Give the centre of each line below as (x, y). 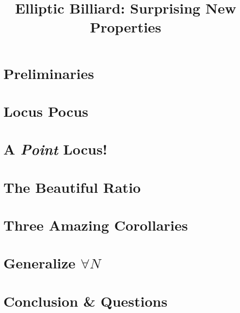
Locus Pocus (46, 111)
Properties (126, 27)
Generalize (40, 263)
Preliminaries (49, 73)
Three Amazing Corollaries (96, 225)
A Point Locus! (56, 149)
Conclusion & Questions (86, 301)
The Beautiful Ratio (72, 187)
